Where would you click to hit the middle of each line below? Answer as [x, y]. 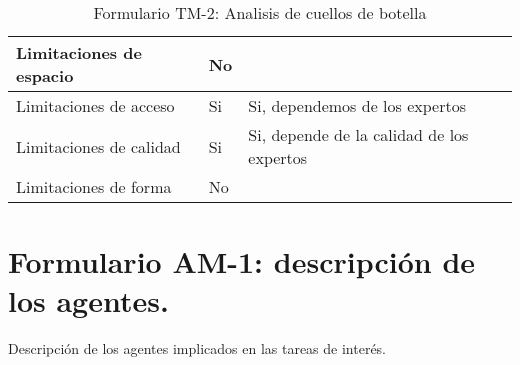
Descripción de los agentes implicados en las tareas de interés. [197, 348]
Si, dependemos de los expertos [357, 105]
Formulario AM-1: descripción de [242, 261]
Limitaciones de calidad [98, 146]
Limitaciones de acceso [95, 105]
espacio [45, 75]
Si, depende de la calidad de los [358, 134]
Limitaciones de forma [94, 186]
